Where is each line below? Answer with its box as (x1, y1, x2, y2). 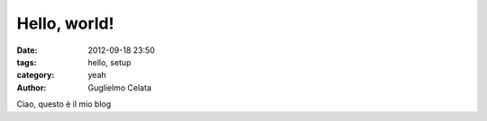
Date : (16, 45, 38, 56)
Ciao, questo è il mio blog (16, 99, 112, 109)
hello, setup (87, 56, 132, 67)
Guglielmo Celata (87, 82, 152, 93)
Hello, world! (16, 13, 115, 33)
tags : (16, 56, 37, 67)
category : (16, 70, 55, 81)
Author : (16, 82, 47, 93)
